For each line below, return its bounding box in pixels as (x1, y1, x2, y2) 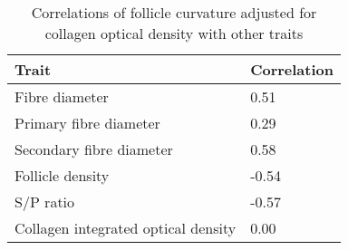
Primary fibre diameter (14, 112, 160, 133)
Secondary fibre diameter (14, 139, 173, 159)
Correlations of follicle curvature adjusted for (31, 2, 317, 23)
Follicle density (14, 165, 110, 186)
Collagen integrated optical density (14, 217, 237, 238)
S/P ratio (14, 191, 75, 212)
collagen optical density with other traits (44, 23, 304, 43)
